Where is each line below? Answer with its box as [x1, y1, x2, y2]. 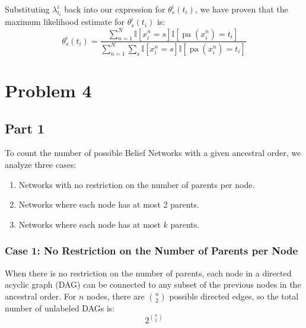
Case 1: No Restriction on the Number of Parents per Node [5, 243, 298, 258]
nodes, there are [86, 289, 145, 302]
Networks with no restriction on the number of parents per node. [18, 178, 255, 190]
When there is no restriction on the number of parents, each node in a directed [5, 266, 292, 279]
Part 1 [5, 119, 45, 137]
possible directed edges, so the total [169, 289, 299, 302]
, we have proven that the [195, 3, 288, 15]
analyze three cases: [5, 158, 76, 171]
